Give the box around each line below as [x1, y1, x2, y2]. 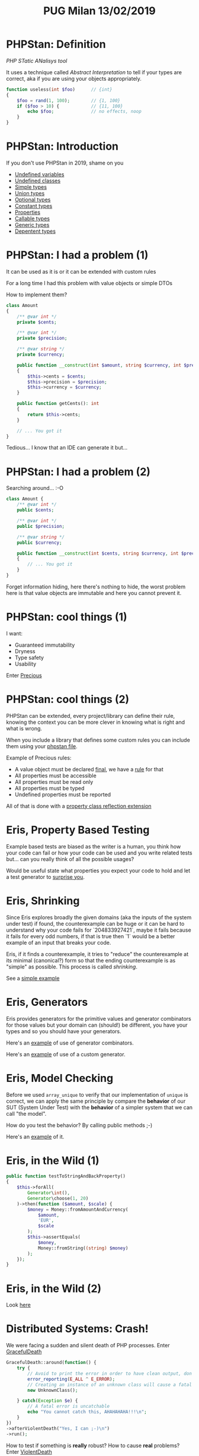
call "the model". [6, 1110, 47, 1117]
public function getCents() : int [17, 401, 99, 407]
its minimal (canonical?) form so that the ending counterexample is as [6, 957, 176, 964]
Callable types [14, 215, 50, 222]
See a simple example [6, 974, 60, 982]
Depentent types [14, 227, 56, 235]
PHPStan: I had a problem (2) [6, 465, 151, 479]
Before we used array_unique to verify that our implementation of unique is [6, 1091, 188, 1098]
